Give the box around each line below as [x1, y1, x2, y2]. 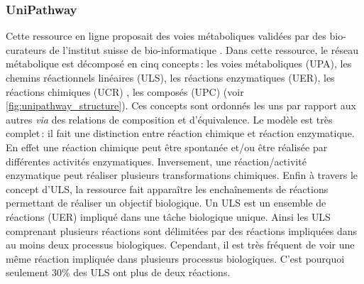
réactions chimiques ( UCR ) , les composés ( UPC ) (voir [6, 84, 244, 99]
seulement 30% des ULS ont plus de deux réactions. [6, 265, 231, 280]
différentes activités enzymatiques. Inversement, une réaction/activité [6, 153, 307, 168]
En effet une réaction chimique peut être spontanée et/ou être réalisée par [6, 139, 328, 154]
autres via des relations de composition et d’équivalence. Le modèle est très [6, 111, 333, 126]
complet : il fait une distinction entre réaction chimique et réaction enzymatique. [6, 126, 355, 141]
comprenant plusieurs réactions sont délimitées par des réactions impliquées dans [6, 223, 358, 238]
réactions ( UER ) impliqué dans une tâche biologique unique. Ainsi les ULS [6, 209, 331, 224]
